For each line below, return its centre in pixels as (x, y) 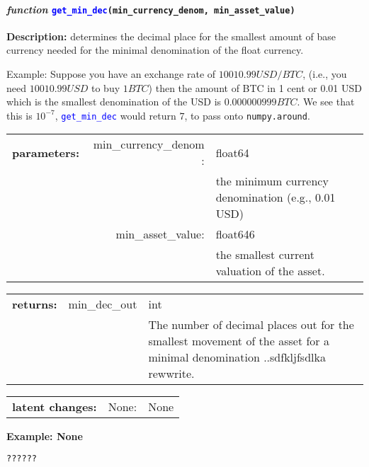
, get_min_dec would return (115, 115)
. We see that (326, 102)
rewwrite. (171, 374)
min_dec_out (103, 304)
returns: (35, 304)
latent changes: (55, 407)
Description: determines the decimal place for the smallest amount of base (171, 36)
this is (19, 115)
